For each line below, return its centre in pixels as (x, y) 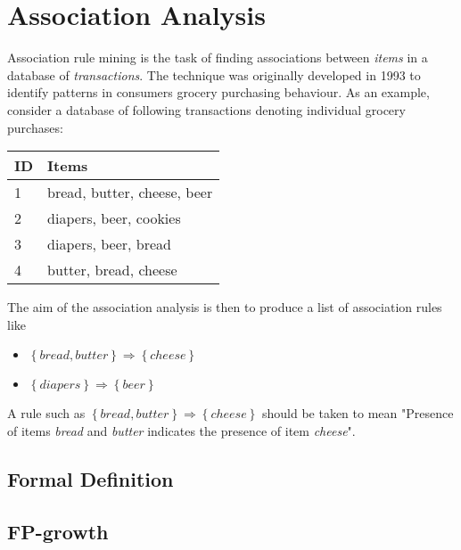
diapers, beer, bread (110, 244)
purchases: (35, 127)
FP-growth (58, 531)
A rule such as (46, 413)
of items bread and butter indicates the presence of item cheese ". (181, 430)
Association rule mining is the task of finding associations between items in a (218, 57)
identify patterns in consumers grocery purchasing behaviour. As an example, (218, 92)
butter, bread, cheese (112, 270)
